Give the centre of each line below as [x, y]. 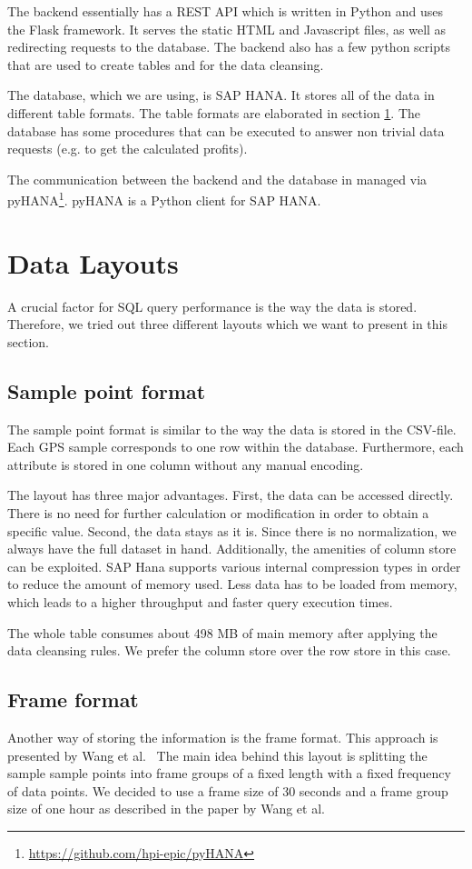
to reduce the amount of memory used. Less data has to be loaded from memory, [232, 584]
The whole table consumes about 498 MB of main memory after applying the [222, 632]
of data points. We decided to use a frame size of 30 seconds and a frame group [228, 790]
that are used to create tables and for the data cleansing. [166, 64]
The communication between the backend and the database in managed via [217, 179]
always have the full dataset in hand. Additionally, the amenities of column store [232, 549]
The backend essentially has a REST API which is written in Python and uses [225, 11]
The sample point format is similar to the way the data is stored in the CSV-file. [232, 429]
